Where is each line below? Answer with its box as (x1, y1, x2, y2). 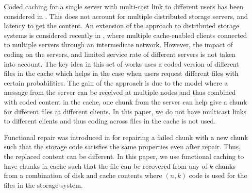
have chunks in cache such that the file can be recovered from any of (4, 160, 207, 171)
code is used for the (189, 170, 247, 180)
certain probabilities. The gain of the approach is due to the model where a (4, 77, 228, 88)
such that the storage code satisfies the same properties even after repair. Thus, (4, 141, 241, 152)
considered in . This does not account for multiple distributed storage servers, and (4, 11, 248, 21)
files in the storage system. (4, 179, 83, 190)
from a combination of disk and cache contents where (4, 170, 162, 180)
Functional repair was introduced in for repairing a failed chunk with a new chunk (4, 132, 248, 142)
